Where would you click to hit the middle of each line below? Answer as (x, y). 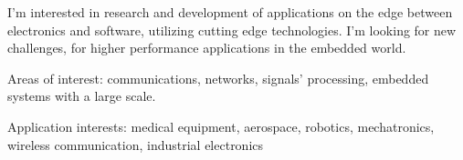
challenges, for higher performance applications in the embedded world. (207, 48)
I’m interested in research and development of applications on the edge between (230, 12)
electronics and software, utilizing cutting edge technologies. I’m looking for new (232, 30)
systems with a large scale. (82, 96)
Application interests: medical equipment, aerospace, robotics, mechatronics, (221, 126)
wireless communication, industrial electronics (136, 144)
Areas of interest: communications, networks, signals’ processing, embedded (218, 78)
